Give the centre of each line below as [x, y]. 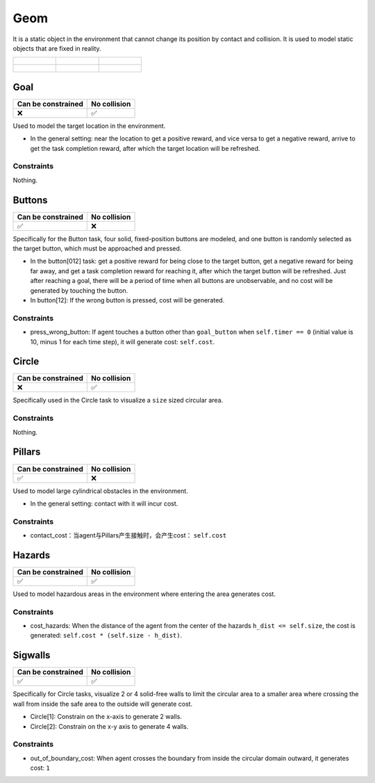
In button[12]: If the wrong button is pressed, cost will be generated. [127, 300]
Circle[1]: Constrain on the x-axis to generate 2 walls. [106, 717]
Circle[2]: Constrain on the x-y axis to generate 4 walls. [109, 726]
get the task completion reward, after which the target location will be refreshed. [145, 148]
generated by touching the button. [79, 290]
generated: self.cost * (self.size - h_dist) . [106, 636]
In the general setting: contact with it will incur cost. [104, 503]
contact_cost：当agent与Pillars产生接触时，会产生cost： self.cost [128, 535]
